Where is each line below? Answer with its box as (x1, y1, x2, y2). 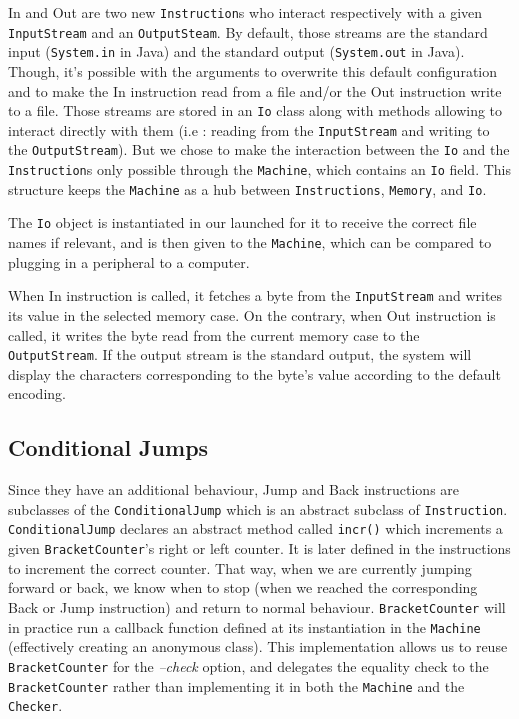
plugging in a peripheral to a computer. (8, 251, 250, 272)
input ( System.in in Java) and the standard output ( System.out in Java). (8, 41, 465, 62)
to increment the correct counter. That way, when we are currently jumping (8, 557, 472, 578)
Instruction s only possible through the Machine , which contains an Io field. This (8, 159, 511, 180)
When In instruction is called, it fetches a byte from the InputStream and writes (8, 285, 503, 306)
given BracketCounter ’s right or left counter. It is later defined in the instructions (8, 538, 511, 559)
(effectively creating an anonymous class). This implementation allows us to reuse (8, 636, 508, 657)
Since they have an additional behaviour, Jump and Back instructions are (8, 479, 460, 500)
